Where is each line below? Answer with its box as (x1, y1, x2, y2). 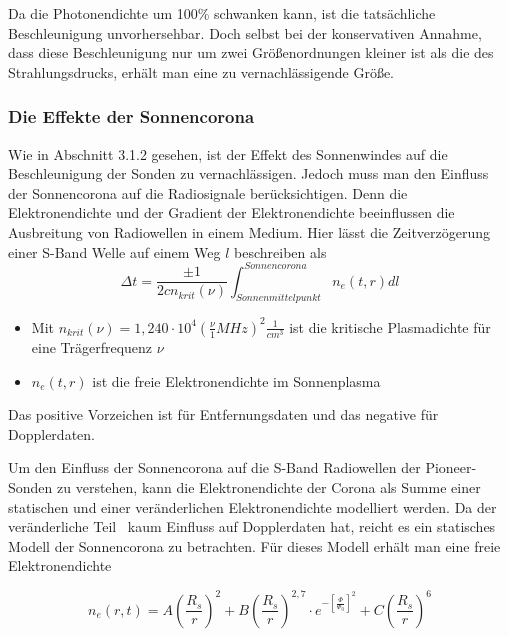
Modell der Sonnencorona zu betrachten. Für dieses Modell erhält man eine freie (8, 535, 501, 556)
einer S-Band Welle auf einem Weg (8, 241, 221, 262)
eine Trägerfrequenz (31, 337, 153, 358)
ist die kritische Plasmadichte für (289, 316, 491, 337)
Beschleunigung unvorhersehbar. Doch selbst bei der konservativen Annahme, (8, 22, 482, 43)
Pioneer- (425, 457, 477, 478)
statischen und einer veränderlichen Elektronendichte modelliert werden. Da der (8, 496, 497, 517)
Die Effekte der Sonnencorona (8, 104, 255, 129)
